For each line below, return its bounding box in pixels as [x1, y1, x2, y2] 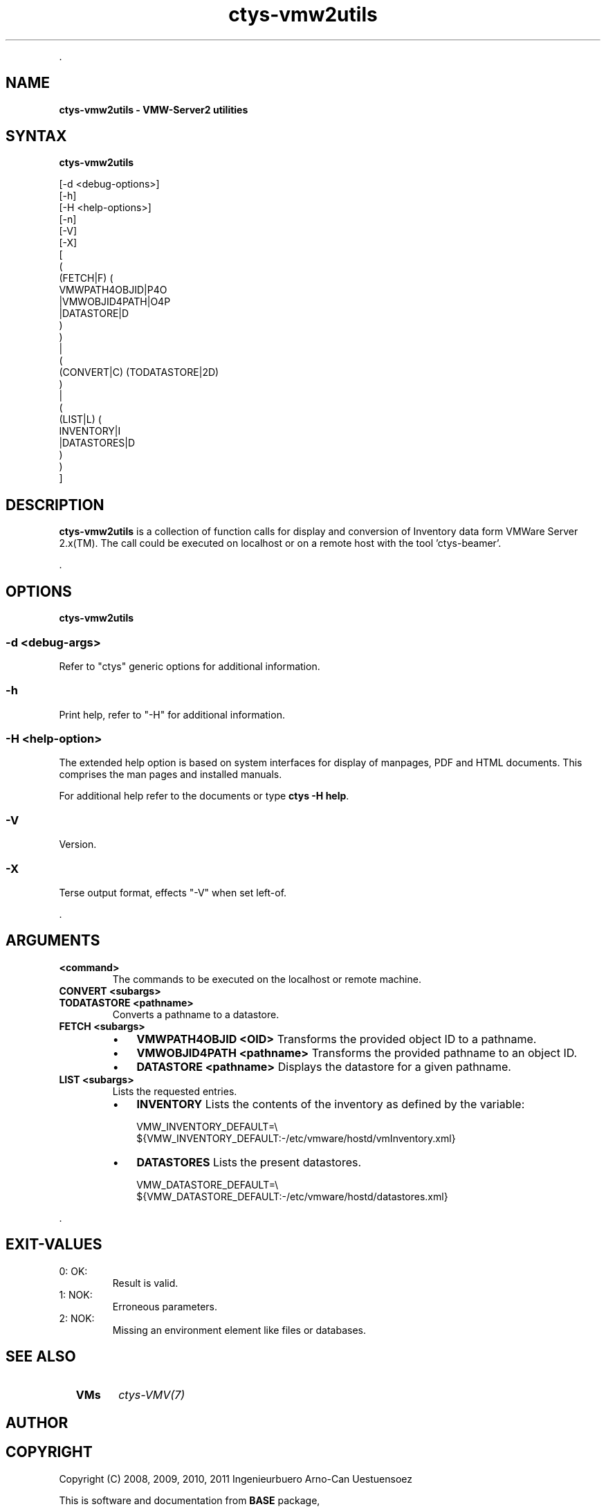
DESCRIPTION [6, 496, 104, 514]
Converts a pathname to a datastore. [112, 1008, 279, 1020]
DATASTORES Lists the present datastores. [136, 1155, 362, 1169]
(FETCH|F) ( [59, 272, 113, 284]
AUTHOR [6, 1413, 68, 1431]
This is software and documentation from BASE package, [59, 1494, 320, 1506]
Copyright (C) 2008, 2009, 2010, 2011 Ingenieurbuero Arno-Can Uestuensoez [59, 1472, 413, 1485]
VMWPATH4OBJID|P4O [59, 284, 167, 296]
